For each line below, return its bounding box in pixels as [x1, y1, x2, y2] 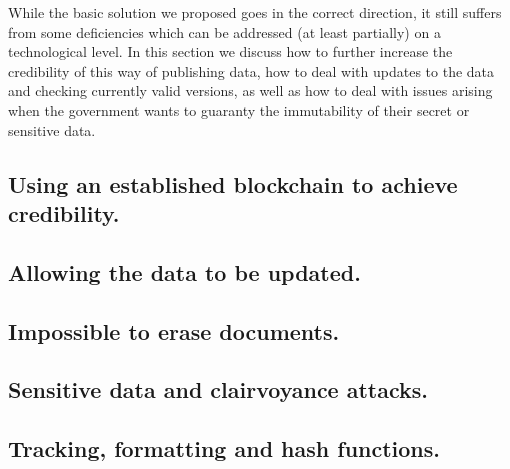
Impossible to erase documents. [8, 315, 340, 346]
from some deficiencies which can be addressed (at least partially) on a [8, 21, 441, 42]
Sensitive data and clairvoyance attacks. [8, 374, 429, 405]
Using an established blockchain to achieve [8, 168, 458, 199]
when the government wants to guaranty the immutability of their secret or [8, 99, 470, 120]
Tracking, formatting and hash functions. [8, 433, 441, 464]
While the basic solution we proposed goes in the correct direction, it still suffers [8, 2, 502, 22]
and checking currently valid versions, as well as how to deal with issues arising [8, 80, 493, 101]
